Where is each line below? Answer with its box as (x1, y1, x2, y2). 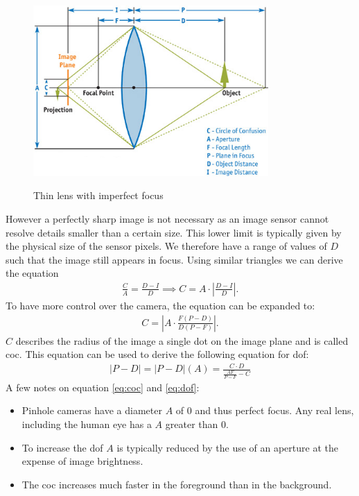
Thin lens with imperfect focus (33, 188, 164, 203)
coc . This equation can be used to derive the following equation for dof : (6, 347, 309, 361)
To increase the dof (21, 440, 103, 454)
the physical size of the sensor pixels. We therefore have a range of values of (6, 239, 327, 253)
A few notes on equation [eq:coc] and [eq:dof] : (6, 379, 200, 394)
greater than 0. (165, 417, 229, 431)
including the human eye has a (21, 417, 152, 431)
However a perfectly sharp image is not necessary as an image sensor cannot (6, 211, 329, 225)
